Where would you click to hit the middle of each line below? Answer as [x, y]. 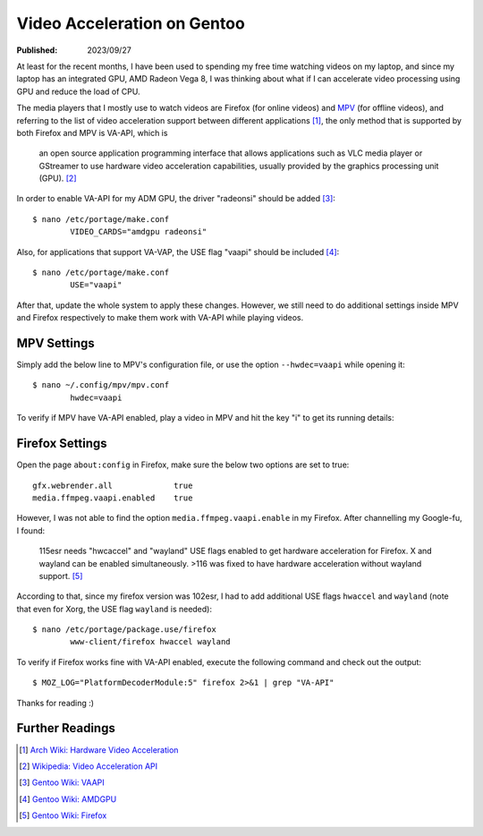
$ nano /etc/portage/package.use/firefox [124, 630]
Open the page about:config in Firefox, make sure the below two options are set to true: [183, 465]
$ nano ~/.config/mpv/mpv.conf [101, 385]
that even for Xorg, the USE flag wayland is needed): [114, 609]
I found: [31, 530]
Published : [37, 50]
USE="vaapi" [96, 285]
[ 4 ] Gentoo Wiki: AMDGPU [68, 799]
